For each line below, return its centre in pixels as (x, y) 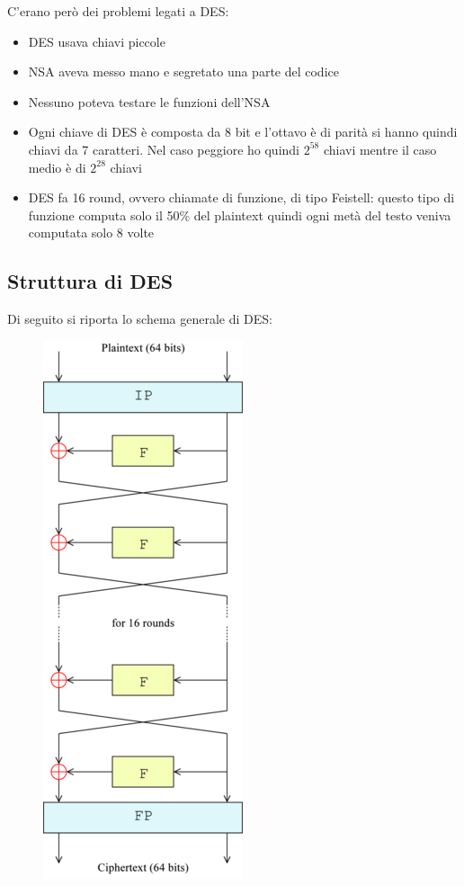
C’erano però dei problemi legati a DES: (118, 11)
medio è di (57, 167)
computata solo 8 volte (91, 233)
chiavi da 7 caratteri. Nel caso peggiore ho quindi (164, 149)
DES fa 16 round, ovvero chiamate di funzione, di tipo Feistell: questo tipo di (241, 197)
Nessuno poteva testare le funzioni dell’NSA (149, 101)
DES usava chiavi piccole (97, 41)
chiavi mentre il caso (380, 149)
